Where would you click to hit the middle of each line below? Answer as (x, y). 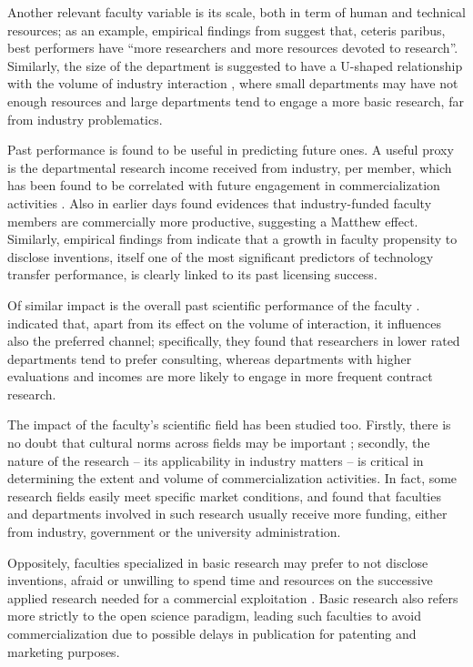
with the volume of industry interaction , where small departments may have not (233, 83)
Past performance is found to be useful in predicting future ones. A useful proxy (231, 150)
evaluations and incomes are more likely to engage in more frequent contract (220, 376)
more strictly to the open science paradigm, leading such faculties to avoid (215, 616)
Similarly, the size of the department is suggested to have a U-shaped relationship (235, 65)
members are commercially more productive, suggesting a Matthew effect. (213, 221)
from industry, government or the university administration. (174, 532)
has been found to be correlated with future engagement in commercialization (224, 185)
